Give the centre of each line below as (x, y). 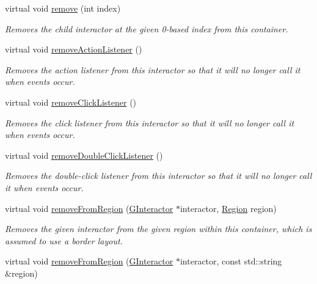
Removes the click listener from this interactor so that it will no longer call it (150, 122)
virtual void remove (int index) (63, 8)
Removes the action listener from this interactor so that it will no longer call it (153, 69)
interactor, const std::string (231, 261)
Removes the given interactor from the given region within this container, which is (158, 229)
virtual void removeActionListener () (74, 49)
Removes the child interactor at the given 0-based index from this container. (147, 28)
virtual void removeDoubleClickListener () (84, 155)
